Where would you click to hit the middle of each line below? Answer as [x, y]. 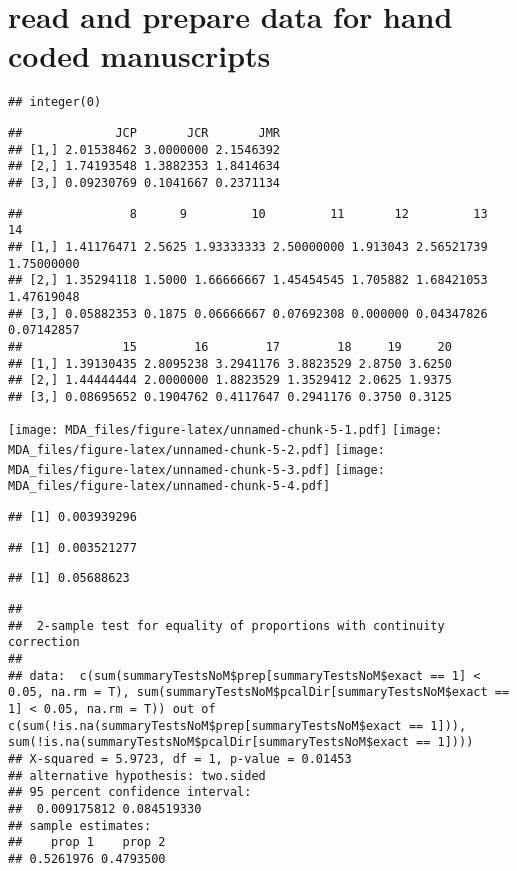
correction [44, 642]
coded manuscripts [139, 55]
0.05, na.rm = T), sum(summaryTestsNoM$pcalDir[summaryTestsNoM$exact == [259, 692]
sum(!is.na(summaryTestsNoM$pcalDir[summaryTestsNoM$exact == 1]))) [241, 742]
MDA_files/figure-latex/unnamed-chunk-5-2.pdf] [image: [196, 450]
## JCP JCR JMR [144, 132]
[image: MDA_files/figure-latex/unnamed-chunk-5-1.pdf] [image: [225, 430]
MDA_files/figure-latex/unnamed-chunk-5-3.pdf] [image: [196, 469]
